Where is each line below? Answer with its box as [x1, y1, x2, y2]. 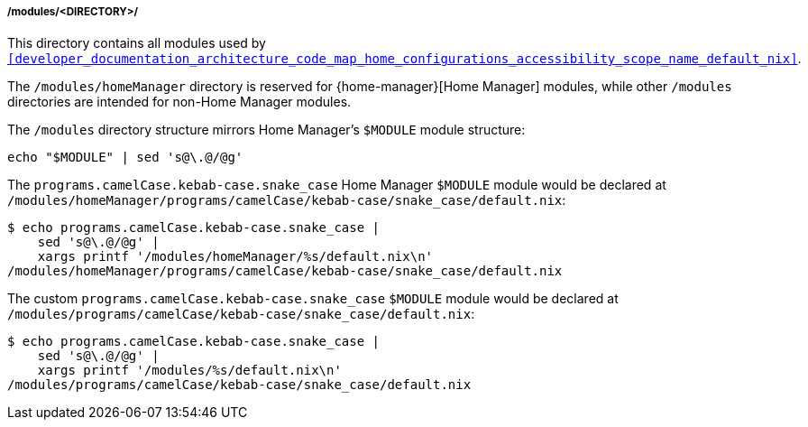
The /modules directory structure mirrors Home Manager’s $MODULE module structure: [7, 122, 526, 138]
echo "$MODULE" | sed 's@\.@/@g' [7, 150, 243, 165]
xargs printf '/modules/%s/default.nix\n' [37, 363, 342, 378]
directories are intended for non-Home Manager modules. [7, 94, 352, 110]
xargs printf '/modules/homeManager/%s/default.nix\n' [37, 249, 434, 265]
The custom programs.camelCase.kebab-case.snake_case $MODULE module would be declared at [7, 291, 619, 307]
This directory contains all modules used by [7, 35, 266, 51]
